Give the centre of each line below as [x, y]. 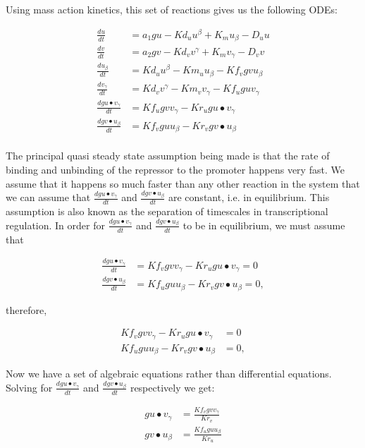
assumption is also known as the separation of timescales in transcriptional [167, 211]
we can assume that [48, 197]
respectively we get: [172, 387]
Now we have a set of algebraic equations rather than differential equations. [169, 374]
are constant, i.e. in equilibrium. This [249, 197]
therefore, [26, 309]
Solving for [29, 387]
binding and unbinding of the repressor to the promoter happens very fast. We [175, 170]
